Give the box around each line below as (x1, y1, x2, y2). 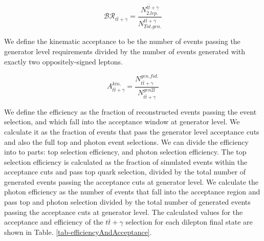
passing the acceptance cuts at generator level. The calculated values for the (4, 206, 243, 217)
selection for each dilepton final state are (125, 216, 253, 227)
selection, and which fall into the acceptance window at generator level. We (4, 116, 240, 127)
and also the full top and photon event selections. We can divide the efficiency (4, 136, 249, 147)
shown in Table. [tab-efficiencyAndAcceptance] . (4, 226, 152, 237)
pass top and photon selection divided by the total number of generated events (4, 196, 251, 207)
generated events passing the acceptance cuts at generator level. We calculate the (4, 176, 258, 187)
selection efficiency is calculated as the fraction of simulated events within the (4, 156, 248, 167)
